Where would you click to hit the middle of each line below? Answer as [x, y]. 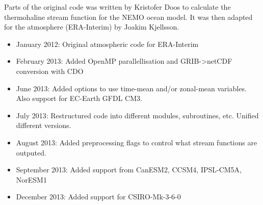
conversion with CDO [50, 71]
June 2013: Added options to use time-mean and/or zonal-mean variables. [131, 88]
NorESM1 [31, 179]
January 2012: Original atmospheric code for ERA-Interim [107, 44]
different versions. [44, 125]
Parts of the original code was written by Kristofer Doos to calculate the [117, 7]
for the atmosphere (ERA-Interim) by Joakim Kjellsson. [92, 27]
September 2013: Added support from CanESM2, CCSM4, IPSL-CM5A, [129, 170]
